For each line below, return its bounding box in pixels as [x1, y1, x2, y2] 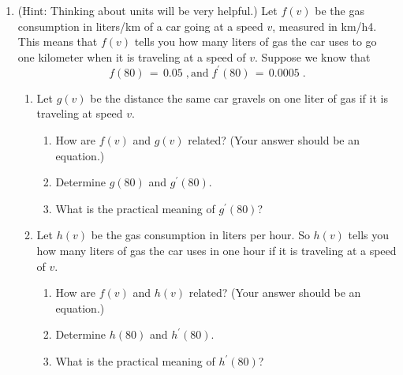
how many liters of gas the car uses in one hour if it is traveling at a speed [36, 242, 397, 259]
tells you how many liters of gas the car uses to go [134, 33, 377, 50]
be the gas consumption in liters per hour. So [91, 227, 310, 243]
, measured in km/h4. [272, 17, 377, 34]
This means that [17, 33, 98, 50]
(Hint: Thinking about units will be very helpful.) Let [17, 2, 278, 18]
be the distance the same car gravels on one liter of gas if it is [90, 89, 388, 106]
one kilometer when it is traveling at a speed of [17, 48, 246, 65]
